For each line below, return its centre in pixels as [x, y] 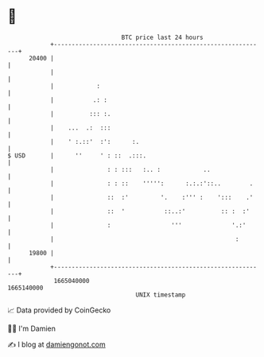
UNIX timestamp [161, 295]
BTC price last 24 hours [162, 37]
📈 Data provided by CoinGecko [59, 310]
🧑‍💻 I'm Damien [32, 328]
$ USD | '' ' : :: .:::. [77, 155]
